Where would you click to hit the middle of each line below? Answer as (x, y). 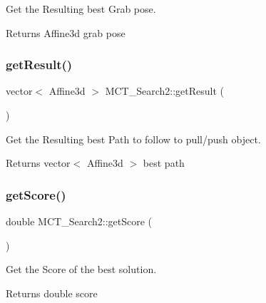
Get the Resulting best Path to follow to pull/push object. (133, 139)
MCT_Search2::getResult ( (164, 91)
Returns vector (38, 163)
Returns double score (52, 293)
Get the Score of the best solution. (81, 269)
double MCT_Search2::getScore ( (79, 221)
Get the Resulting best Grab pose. (81, 9)
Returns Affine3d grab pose (66, 32)
